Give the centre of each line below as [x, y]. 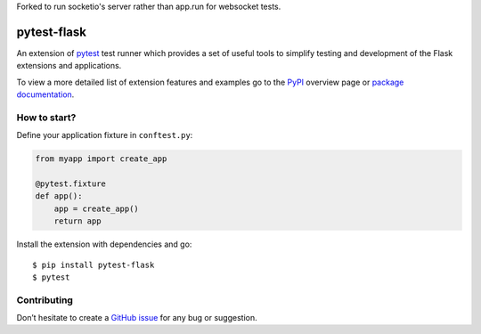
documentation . [45, 94]
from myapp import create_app [101, 159]
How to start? [46, 118]
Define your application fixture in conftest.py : [105, 135]
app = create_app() [97, 208]
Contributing [45, 300]
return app [77, 221]
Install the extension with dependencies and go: [104, 244]
